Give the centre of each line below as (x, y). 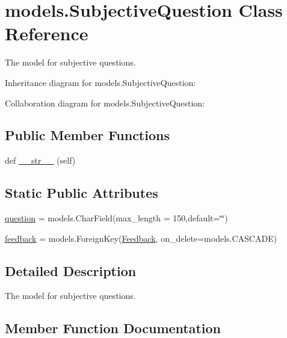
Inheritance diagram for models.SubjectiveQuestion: (100, 82)
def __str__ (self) (40, 160)
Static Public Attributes (82, 193)
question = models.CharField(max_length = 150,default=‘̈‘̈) (116, 218)
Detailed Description (71, 270)
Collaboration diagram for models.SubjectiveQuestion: (105, 103)
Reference (47, 33)
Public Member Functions (87, 135)
